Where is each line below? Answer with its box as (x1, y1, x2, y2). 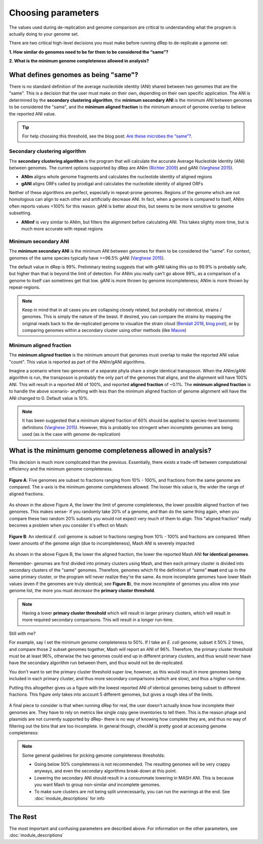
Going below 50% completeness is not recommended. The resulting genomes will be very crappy (34, 761, 230, 767)
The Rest (9, 812, 37, 821)
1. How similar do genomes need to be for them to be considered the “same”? (9, 49, 169, 55)
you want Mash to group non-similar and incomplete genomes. (34, 782, 161, 787)
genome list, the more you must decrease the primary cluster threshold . (9, 588, 155, 593)
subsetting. (9, 210, 32, 216)
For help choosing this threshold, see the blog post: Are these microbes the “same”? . (22, 133, 192, 139)
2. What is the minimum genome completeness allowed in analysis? (9, 58, 149, 64)
